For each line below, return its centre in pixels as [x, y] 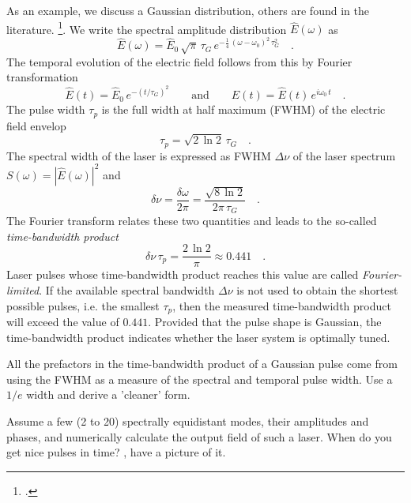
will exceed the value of [63, 321]
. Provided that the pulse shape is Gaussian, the [265, 321]
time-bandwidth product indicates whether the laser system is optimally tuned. [198, 337]
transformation [42, 77]
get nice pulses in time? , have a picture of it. [116, 452]
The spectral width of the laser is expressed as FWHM [139, 155]
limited [23, 289]
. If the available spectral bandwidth [127, 289]
